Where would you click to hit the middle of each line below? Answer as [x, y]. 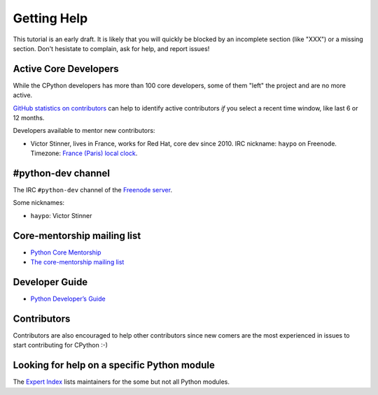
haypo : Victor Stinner [61, 215]
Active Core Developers [66, 69]
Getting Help [50, 18]
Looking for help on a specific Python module [114, 365]
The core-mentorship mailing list [77, 262]
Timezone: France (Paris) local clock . [84, 153]
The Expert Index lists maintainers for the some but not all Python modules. [121, 382]
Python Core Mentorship [66, 252]
